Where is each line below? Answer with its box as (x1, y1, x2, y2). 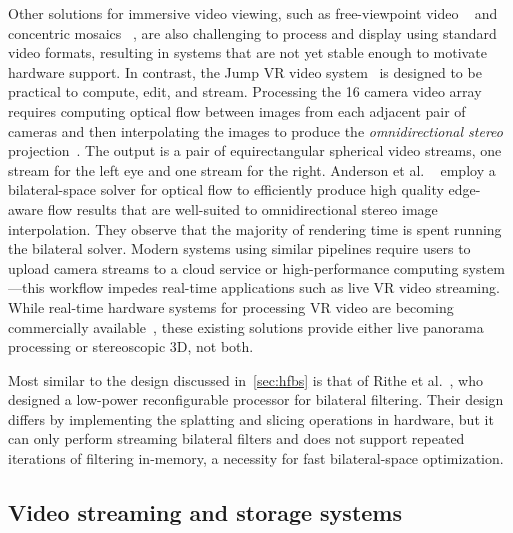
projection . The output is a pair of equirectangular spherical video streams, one (8, 140, 502, 161)
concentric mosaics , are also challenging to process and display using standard (8, 22, 497, 43)
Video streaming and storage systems (8, 497, 403, 528)
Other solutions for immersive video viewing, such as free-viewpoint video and (8, 3, 498, 23)
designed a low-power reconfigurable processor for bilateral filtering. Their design (8, 389, 504, 410)
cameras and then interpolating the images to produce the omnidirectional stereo (8, 120, 503, 141)
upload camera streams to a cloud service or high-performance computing (8, 257, 459, 278)
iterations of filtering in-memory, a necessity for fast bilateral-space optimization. (8, 448, 504, 469)
